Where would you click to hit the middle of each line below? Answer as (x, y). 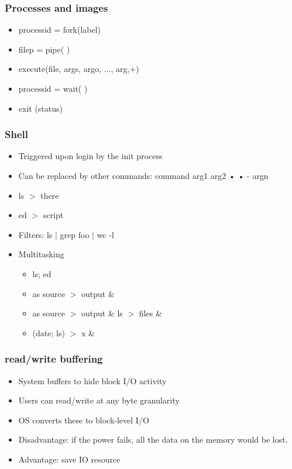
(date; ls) (49, 332)
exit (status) (41, 108)
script (53, 215)
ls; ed (42, 273)
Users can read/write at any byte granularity (99, 400)
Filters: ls (35, 234)
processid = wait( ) (53, 88)
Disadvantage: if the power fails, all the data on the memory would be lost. (153, 439)
